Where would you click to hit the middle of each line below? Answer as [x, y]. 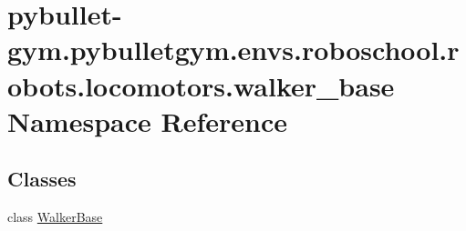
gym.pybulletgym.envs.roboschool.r [233, 50]
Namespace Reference [147, 121]
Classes [42, 179]
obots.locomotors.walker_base [201, 85]
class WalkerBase [55, 217]
